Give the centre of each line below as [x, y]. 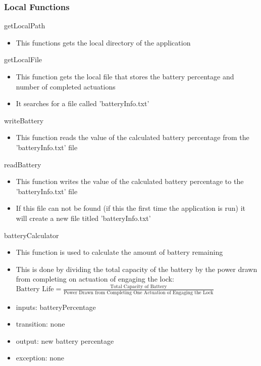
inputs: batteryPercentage [56, 307]
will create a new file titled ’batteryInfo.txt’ [83, 218]
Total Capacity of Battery [139, 286]
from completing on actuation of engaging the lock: [95, 279]
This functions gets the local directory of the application [103, 42]
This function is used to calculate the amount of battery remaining [119, 252]
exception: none [40, 358]
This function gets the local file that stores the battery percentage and [125, 76]
